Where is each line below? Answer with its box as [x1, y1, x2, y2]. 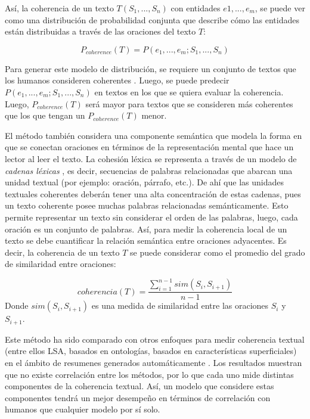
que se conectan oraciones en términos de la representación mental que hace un [5, 141, 294, 153]
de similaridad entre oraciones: [5, 257, 116, 270]
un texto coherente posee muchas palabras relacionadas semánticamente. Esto [5, 199, 289, 212]
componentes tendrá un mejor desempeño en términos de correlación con [5, 391, 271, 404]
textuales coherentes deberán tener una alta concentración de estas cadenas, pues [5, 187, 301, 200]
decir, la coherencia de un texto [5, 246, 120, 258]
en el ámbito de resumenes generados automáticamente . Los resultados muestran [5, 356, 302, 369]
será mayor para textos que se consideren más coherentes [85, 97, 293, 110]
